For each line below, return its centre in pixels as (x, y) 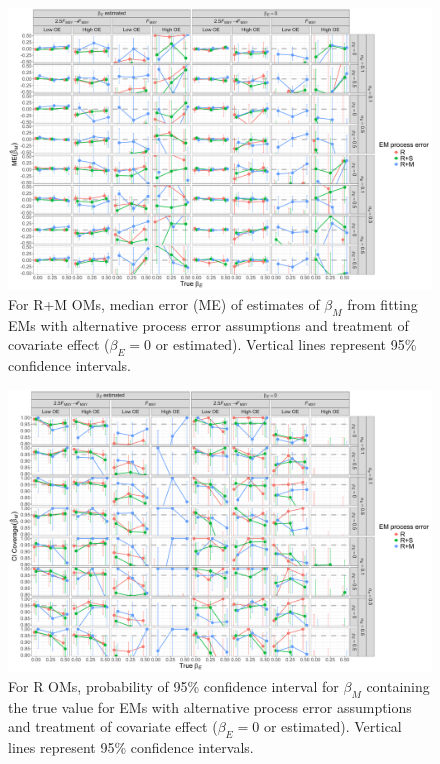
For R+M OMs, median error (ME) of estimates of (164, 303)
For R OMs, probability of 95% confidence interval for (173, 685)
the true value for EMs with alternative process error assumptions (210, 706)
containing (398, 685)
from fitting (382, 303)
